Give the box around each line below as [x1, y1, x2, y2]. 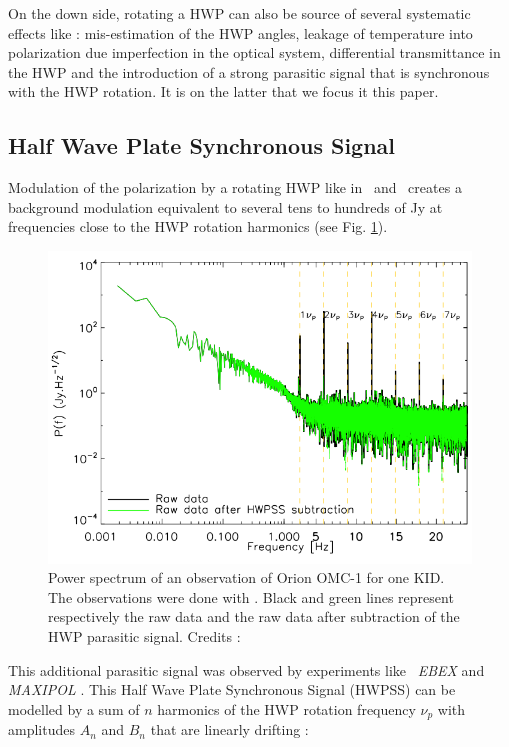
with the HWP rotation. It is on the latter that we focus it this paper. [8, 81, 439, 102]
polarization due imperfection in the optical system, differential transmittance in [8, 42, 501, 63]
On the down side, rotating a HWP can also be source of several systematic [8, 3, 471, 23]
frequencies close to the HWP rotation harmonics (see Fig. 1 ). [8, 216, 388, 237]
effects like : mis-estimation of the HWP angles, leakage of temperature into [8, 22, 473, 43]
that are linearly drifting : [150, 719, 309, 740]
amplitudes [8, 719, 75, 740]
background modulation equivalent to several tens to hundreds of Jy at [8, 196, 443, 217]
